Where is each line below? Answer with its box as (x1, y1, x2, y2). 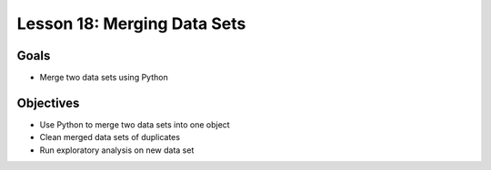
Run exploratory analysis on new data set (39, 145, 195, 156)
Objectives (16, 95, 80, 110)
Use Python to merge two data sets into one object (39, 118, 231, 130)
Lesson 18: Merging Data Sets (16, 14, 246, 33)
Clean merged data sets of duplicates (39, 132, 181, 143)
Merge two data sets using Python (39, 72, 168, 83)
